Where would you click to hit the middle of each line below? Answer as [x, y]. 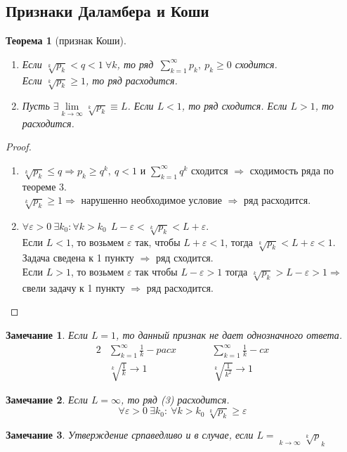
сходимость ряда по [292, 170]
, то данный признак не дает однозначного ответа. [229, 334]
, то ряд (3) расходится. [175, 400]
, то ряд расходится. [131, 80]
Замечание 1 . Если [47, 334]
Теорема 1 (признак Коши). [66, 40]
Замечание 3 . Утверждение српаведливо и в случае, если [130, 435]
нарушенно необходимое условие [152, 200]
